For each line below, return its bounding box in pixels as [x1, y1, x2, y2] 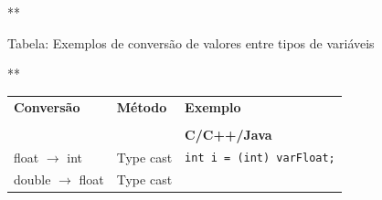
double [14, 170, 51, 189]
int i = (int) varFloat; [185, 152, 335, 165]
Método [116, 97, 167, 116]
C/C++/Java [185, 124, 272, 143]
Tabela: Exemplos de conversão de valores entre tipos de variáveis [7, 33, 375, 52]
